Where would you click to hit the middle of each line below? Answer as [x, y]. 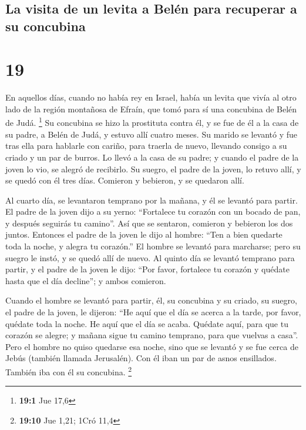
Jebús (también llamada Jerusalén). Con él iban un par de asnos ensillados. [141, 358]
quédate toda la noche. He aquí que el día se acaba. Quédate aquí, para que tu [147, 323]
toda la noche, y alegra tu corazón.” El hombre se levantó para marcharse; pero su [153, 246]
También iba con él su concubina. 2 [69, 371]
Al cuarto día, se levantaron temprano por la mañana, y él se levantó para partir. [152, 200]
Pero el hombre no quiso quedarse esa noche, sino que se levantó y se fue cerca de [152, 346]
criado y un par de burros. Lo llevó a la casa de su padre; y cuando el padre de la [152, 157]
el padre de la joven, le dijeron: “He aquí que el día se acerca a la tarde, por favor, [153, 312]
